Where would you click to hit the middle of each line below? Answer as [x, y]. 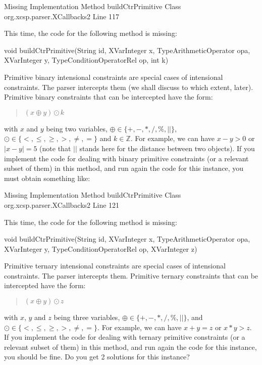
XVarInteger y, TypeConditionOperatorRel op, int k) [86, 60]
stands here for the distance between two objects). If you [167, 148]
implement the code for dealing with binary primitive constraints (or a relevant [126, 158]
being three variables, [87, 317]
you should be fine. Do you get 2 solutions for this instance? [97, 357]
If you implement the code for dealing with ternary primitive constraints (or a [125, 337]
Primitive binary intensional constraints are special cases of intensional [114, 77]
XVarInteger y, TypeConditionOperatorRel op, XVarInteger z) [101, 248]
